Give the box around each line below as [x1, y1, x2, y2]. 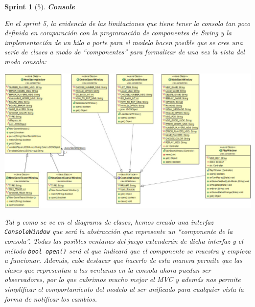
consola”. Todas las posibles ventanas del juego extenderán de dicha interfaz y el [4, 236, 243, 246]
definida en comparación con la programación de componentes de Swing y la [4, 27, 232, 38]
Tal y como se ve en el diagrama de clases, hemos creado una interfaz [4, 216, 214, 227]
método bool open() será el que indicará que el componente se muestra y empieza [4, 245, 251, 256]
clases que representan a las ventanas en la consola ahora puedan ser [4, 264, 211, 275]
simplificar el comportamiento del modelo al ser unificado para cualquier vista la [4, 284, 244, 294]
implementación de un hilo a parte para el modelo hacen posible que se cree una [4, 37, 243, 47]
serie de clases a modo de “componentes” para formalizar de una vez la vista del [4, 47, 245, 57]
